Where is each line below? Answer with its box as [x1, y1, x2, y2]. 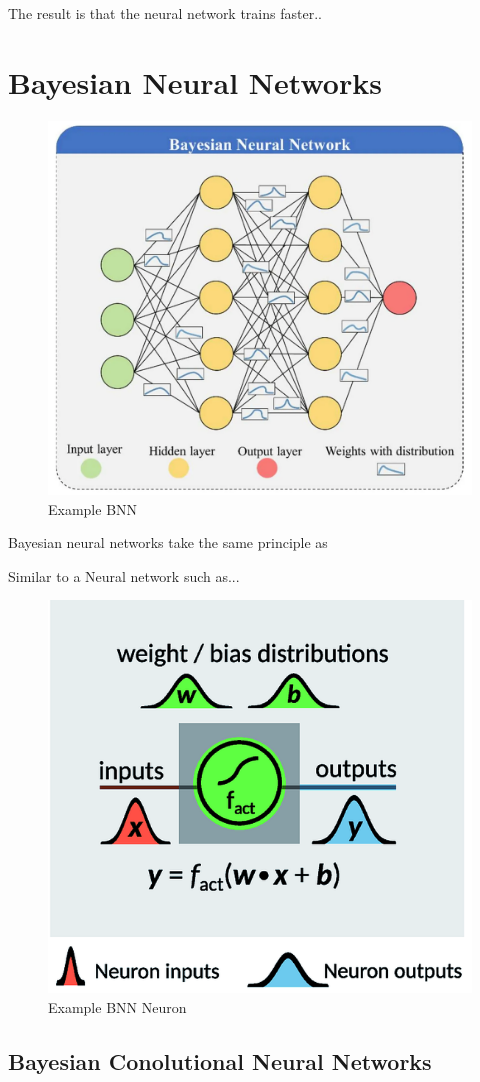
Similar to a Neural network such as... [8, 565, 240, 586]
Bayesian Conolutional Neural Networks [8, 1046, 432, 1077]
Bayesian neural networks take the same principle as [8, 532, 328, 553]
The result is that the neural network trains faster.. [8, 3, 322, 23]
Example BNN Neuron [48, 997, 187, 1018]
